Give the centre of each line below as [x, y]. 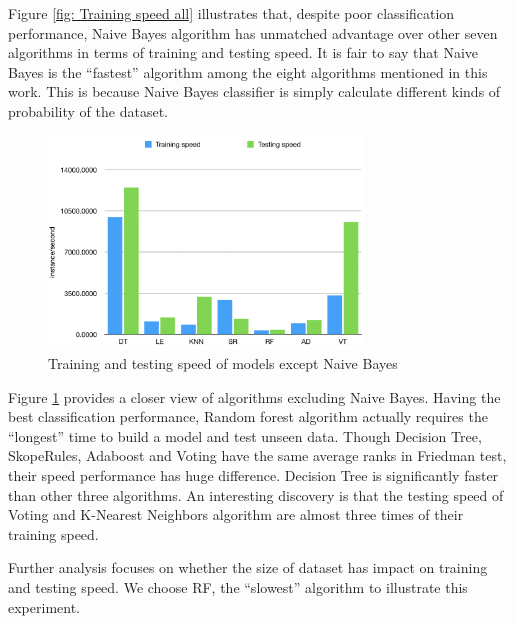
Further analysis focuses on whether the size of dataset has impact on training [248, 567]
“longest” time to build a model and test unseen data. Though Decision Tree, [245, 435]
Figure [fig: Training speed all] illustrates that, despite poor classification [231, 13]
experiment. [44, 606]
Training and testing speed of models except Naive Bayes [223, 363]
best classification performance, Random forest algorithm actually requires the [248, 416]
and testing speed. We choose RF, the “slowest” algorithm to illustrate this [238, 587]
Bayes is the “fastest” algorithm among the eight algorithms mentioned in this [248, 71]
